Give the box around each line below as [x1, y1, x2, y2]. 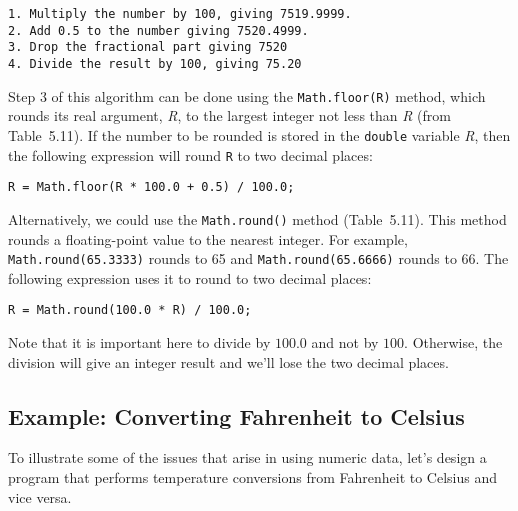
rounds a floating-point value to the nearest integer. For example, [8, 228, 408, 249]
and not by [311, 332, 379, 352]
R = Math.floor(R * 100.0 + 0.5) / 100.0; [8, 180, 295, 195]
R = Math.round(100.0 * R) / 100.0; [8, 303, 252, 318]
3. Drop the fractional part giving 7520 [8, 40, 288, 55]
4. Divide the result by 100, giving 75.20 [8, 56, 302, 71]
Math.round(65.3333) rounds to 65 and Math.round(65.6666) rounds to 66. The [8, 248, 509, 269]
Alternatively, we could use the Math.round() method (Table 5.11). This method [8, 208, 507, 229]
